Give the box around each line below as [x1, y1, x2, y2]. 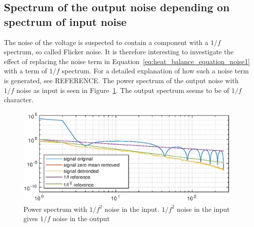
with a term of [4, 66, 47, 76]
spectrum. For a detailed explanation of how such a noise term [62, 66, 249, 76]
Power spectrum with [23, 204, 87, 214]
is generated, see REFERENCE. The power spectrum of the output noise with [4, 75, 239, 85]
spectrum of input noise [4, 14, 127, 29]
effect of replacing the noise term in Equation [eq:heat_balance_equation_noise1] [4, 56, 250, 66]
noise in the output [52, 213, 110, 224]
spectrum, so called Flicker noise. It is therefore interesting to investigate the [4, 46, 234, 57]
